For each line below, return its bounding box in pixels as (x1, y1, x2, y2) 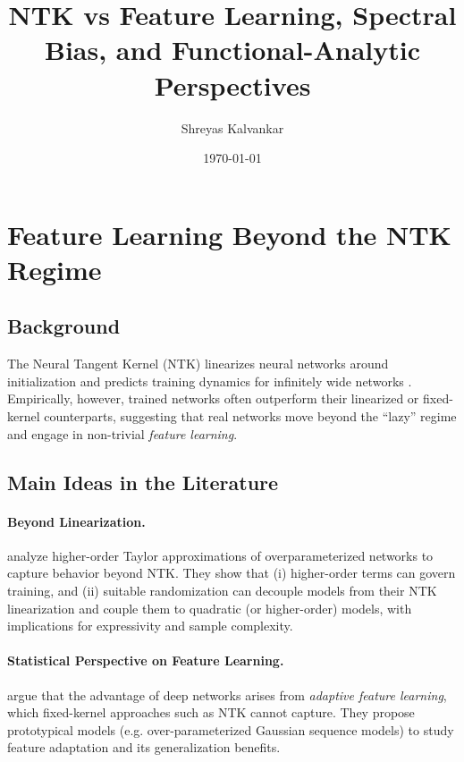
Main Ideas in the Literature (7, 468, 279, 495)
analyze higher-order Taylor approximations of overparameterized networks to (7, 546, 434, 564)
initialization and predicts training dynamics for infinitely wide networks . (7, 371, 412, 390)
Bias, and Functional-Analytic (44, 31, 420, 68)
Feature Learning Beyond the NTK (7, 216, 451, 252)
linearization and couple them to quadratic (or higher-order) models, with (7, 598, 412, 617)
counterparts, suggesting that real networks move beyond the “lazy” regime (44, 407, 457, 426)
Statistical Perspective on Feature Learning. (7, 651, 284, 670)
